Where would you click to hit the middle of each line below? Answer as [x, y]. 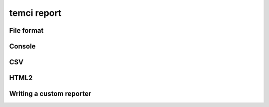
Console [22, 46]
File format [26, 30]
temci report [35, 13]
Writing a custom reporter [50, 94]
